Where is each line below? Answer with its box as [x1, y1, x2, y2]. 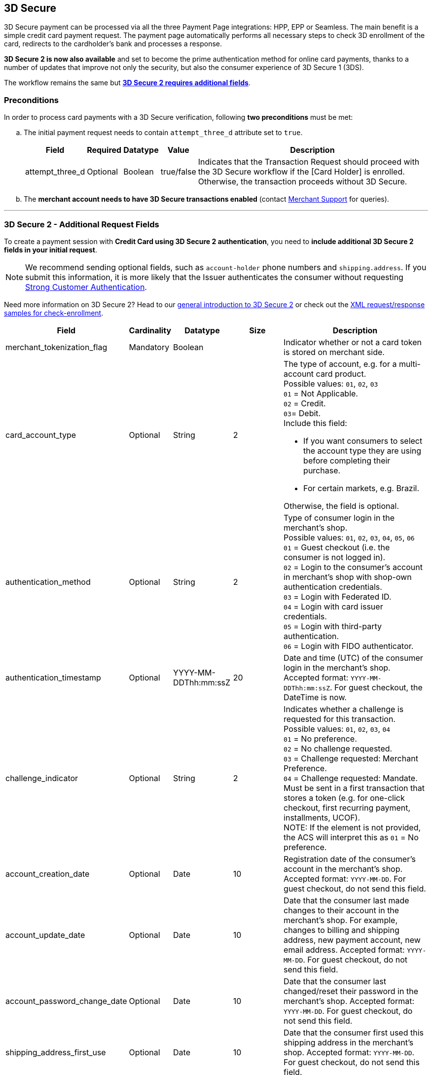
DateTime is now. [284, 692, 347, 702]
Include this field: [284, 418, 347, 428]
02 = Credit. [284, 398, 326, 408]
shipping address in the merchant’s [284, 1037, 414, 1047]
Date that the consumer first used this [284, 1027, 424, 1038]
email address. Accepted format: [284, 944, 405, 955]
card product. [316, 368, 366, 379]
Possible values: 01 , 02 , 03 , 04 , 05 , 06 [284, 532, 415, 542]
